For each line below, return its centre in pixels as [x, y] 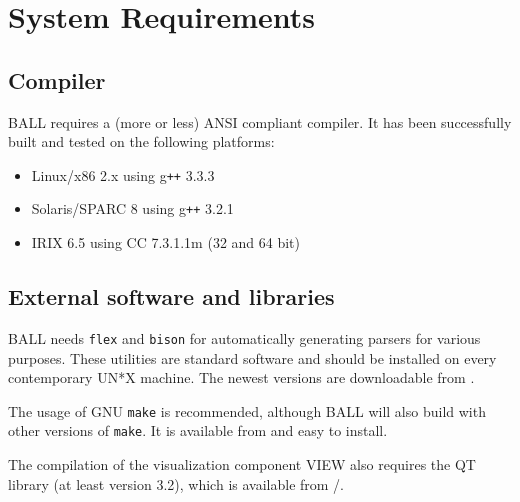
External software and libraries [171, 296]
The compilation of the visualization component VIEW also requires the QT [242, 464]
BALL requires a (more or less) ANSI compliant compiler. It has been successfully [260, 121]
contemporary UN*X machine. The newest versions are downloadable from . [241, 377]
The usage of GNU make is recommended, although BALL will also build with [247, 410]
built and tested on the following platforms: [141, 141]
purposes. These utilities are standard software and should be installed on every [252, 357]
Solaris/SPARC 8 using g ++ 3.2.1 [132, 208]
